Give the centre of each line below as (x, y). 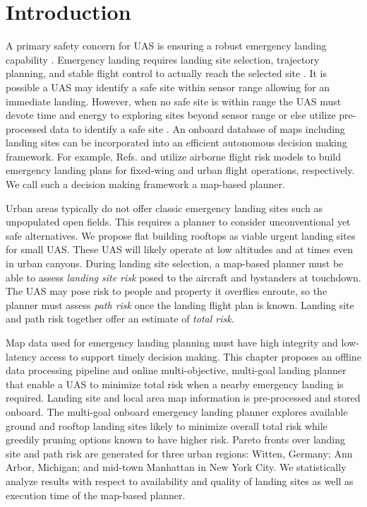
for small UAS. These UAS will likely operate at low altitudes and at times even (179, 249)
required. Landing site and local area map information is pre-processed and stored (183, 398)
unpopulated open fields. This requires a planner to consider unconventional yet (178, 222)
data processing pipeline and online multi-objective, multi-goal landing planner (176, 370)
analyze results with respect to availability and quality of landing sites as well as (180, 480)
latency (21, 356)
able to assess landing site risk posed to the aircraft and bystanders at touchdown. (183, 277)
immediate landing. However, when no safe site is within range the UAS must (174, 101)
